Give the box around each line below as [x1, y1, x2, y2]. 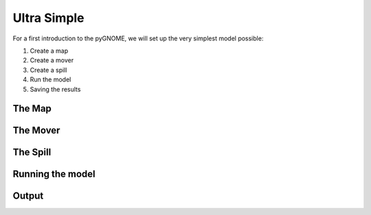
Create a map [30, 47, 69, 55]
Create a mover [30, 56, 74, 64]
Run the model [30, 75, 71, 84]
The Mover [12, 125, 60, 136]
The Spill [12, 147, 52, 158]
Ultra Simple [12, 10, 85, 25]
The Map [12, 103, 52, 114]
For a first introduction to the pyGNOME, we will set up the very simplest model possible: [12, 34, 264, 42]
